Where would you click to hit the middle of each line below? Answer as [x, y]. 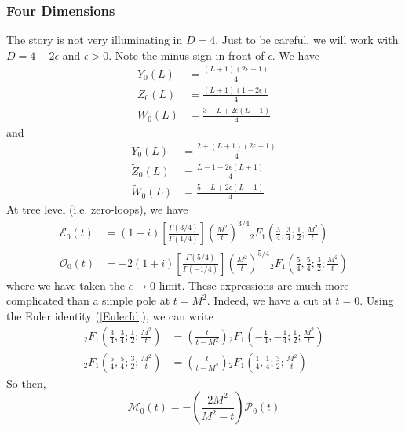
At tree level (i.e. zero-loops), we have [97, 209]
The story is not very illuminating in [95, 40]
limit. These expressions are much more [254, 285]
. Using [377, 300]
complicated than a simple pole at [88, 300]
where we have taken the [66, 285]
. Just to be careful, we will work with [307, 40]
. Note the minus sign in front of [186, 55]
